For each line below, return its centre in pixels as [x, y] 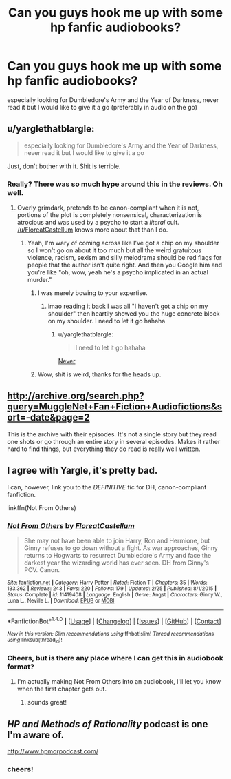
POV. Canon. [42, 569]
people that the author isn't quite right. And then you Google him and [125, 265]
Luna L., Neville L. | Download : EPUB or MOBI [61, 600]
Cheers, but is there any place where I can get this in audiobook [115, 658]
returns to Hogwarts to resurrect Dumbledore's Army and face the [118, 555]
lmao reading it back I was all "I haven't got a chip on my [128, 306]
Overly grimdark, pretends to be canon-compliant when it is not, [108, 208]
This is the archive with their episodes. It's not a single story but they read [112, 434]
